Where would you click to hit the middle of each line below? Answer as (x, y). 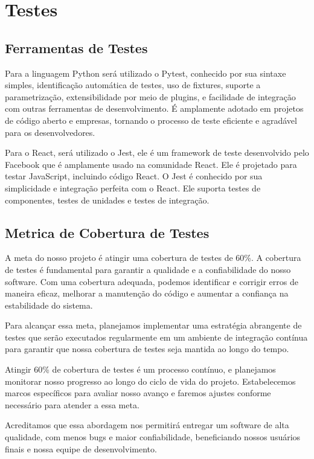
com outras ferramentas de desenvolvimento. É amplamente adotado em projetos (154, 108)
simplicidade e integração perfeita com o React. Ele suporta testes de (133, 188)
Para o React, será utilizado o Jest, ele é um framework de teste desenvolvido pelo (157, 152)
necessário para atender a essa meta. (72, 404)
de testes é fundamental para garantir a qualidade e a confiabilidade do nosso (148, 269)
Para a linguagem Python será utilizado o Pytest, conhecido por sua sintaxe (146, 73)
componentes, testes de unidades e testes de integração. (107, 200)
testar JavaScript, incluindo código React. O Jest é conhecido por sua (134, 176)
